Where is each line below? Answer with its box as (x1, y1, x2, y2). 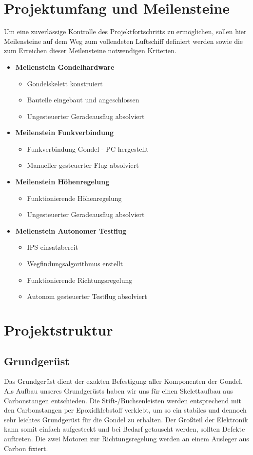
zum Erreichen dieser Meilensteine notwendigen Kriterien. (4, 45, 176, 56)
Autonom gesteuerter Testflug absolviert (27, 291, 147, 301)
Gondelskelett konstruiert (27, 78, 103, 88)
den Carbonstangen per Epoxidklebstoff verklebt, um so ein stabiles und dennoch (4, 405, 247, 415)
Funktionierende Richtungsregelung (27, 275, 133, 285)
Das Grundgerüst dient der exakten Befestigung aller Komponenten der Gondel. (4, 376, 243, 386)
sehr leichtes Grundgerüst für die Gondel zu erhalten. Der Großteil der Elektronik (4, 414, 248, 424)
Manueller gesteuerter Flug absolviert (27, 160, 139, 170)
